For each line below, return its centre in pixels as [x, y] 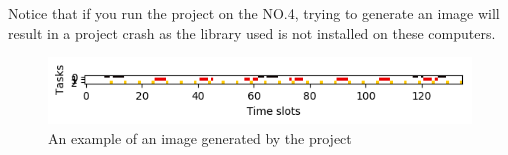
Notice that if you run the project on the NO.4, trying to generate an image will [254, 13]
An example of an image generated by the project [200, 137]
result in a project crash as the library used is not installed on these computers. [252, 32]
